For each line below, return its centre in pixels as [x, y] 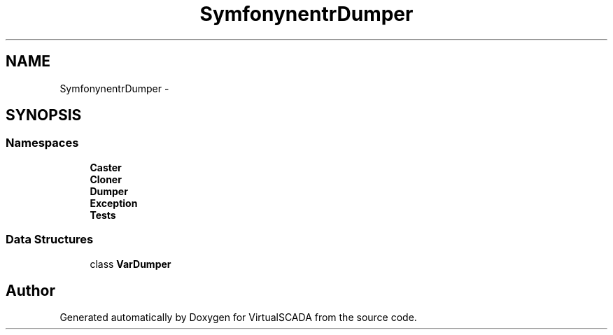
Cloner [106, 179]
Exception [114, 203]
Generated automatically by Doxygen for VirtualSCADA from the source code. [238, 318]
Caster [106, 167]
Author [30, 290]
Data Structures [50, 240]
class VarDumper [131, 264]
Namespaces [42, 143]
